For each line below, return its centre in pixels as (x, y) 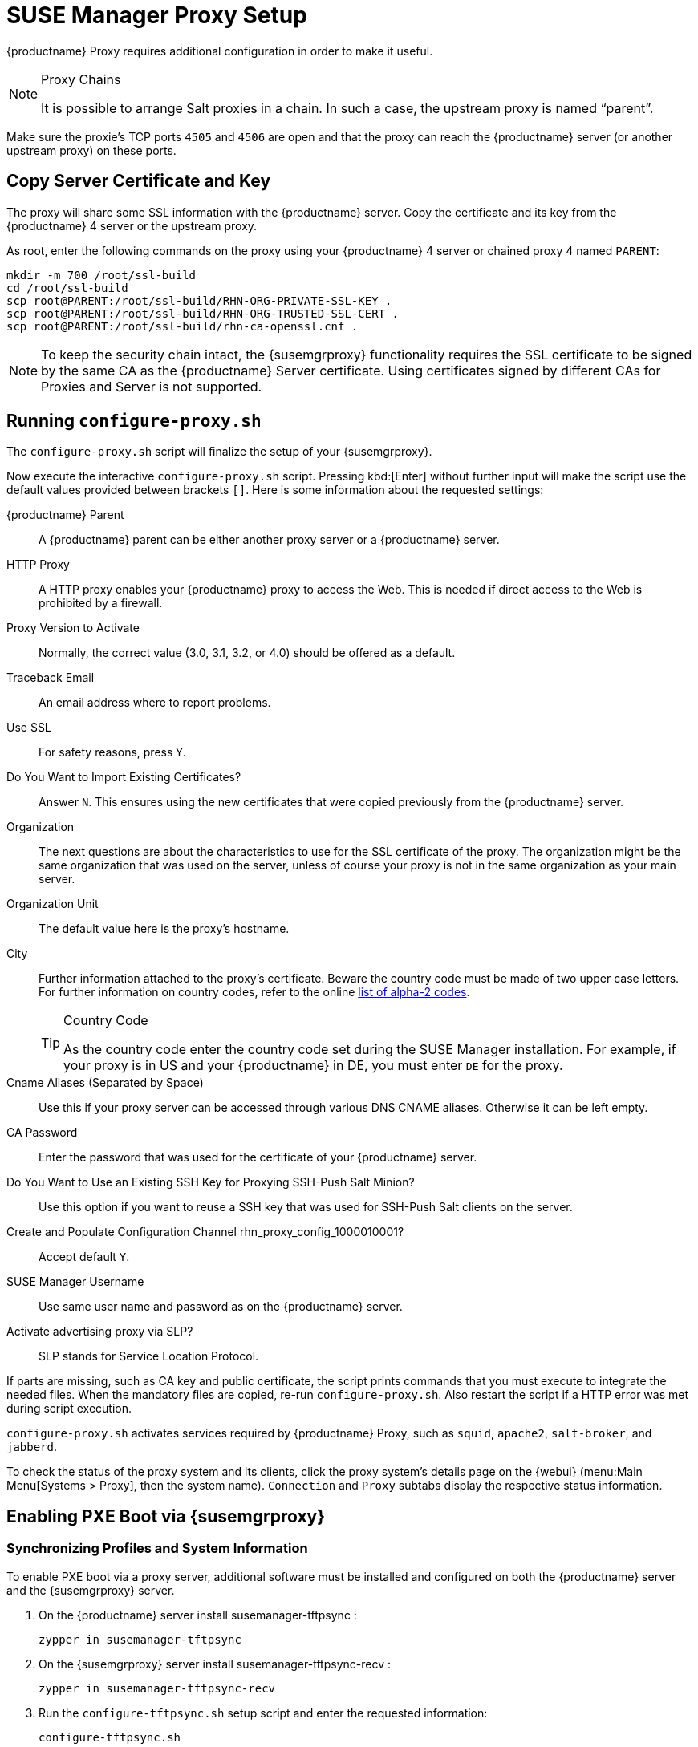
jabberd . (32, 1447)
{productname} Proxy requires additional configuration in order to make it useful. (220, 51)
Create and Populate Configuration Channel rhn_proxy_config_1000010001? (205, 1232)
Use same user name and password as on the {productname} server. (221, 1307)
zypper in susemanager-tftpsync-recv (157, 1688)
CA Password (42, 1133)
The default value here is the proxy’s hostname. (164, 929)
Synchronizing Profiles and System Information (157, 1548)
